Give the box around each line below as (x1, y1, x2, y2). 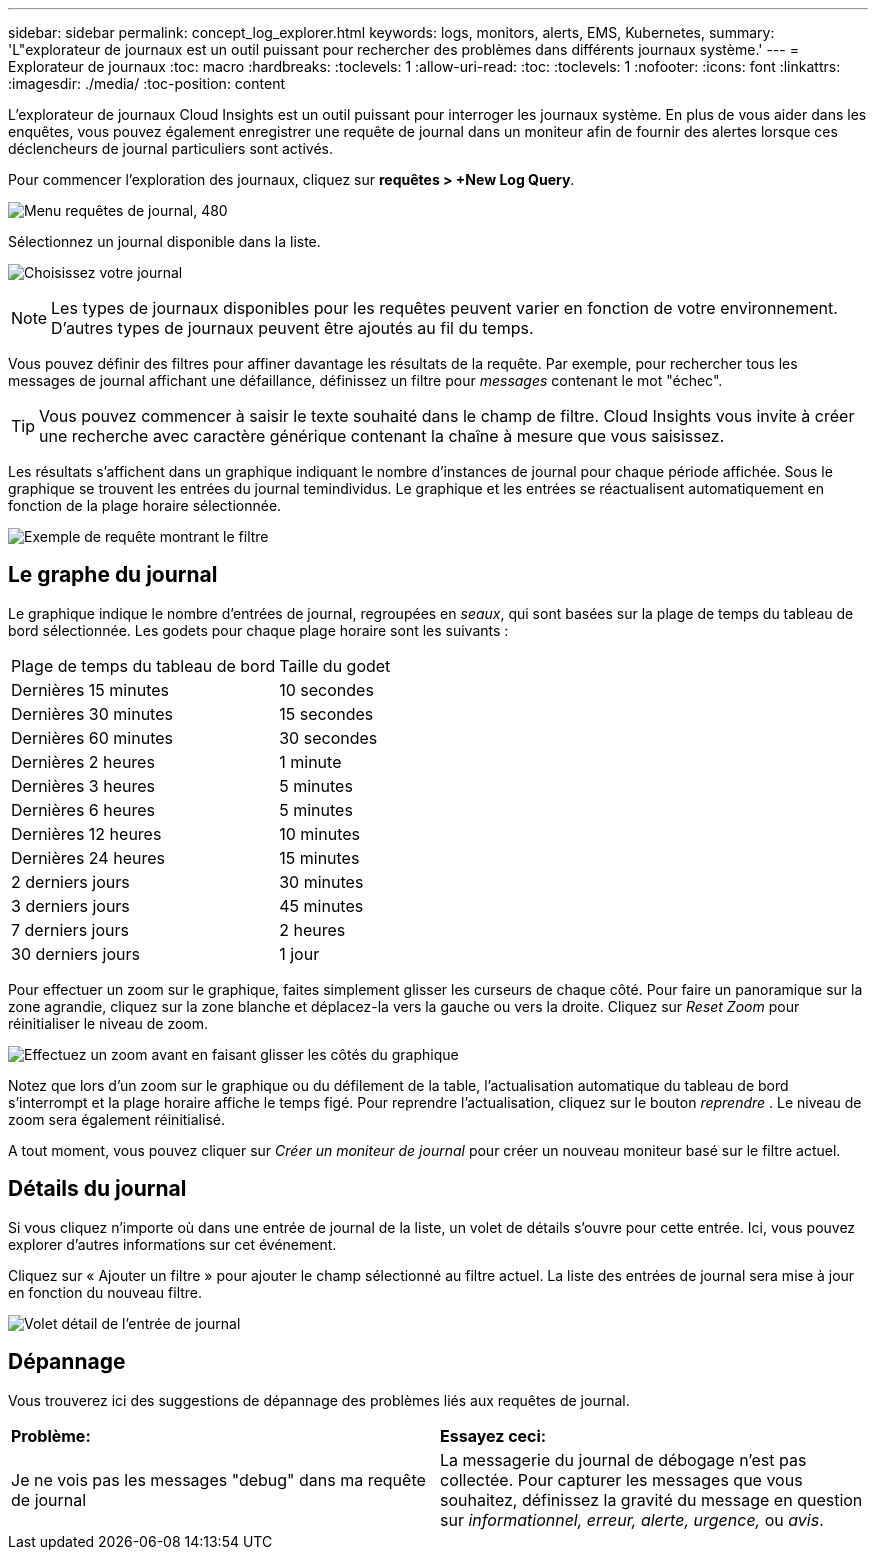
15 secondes (279, 703, 374, 724)
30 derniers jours (11, 943, 140, 964)
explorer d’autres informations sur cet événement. (8, 1235, 337, 1253)
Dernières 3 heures (11, 775, 155, 796)
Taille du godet (279, 655, 391, 676)
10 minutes (279, 823, 360, 844)
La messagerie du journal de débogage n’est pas (440, 1449, 807, 1470)
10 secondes (279, 679, 374, 700)
